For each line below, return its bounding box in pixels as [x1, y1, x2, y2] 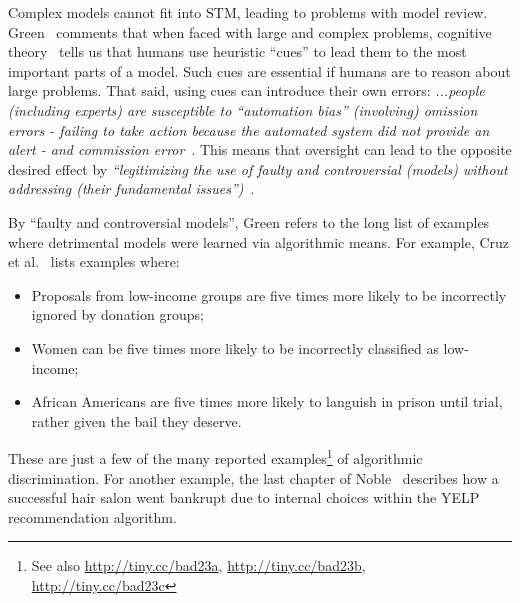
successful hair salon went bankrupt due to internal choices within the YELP [8, 487, 480, 508]
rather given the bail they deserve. [31, 410, 242, 431]
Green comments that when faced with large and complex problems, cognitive [8, 21, 492, 42]
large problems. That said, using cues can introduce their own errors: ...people [8, 80, 485, 101]
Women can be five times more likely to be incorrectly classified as [31, 337, 439, 358]
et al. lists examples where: [8, 251, 180, 272]
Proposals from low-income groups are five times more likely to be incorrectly [31, 284, 507, 305]
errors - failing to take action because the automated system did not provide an [8, 119, 490, 140]
